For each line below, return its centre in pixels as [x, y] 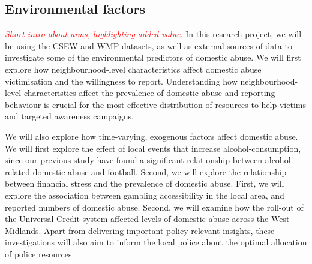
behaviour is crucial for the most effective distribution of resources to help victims [155, 104]
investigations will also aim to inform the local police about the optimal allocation [156, 242]
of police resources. [40, 253]
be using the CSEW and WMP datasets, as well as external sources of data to [148, 45]
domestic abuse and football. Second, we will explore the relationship [160, 171]
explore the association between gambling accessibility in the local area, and [145, 195]
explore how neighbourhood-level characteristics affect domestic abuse [133, 69]
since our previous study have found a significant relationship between [134, 160]
